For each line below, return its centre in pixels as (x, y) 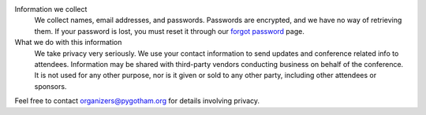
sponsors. (50, 86)
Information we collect (51, 9)
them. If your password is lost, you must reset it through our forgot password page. (170, 31)
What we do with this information (68, 43)
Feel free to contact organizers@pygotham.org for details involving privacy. (137, 101)
